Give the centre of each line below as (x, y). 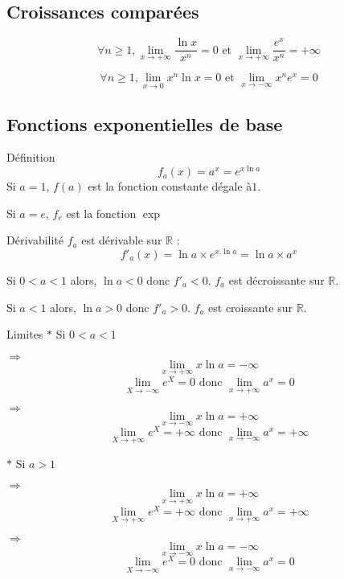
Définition (31, 157)
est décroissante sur (276, 280)
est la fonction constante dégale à (170, 186)
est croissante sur (251, 307)
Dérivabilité (35, 240)
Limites (25, 334)
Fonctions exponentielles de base (145, 123)
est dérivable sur (122, 240)
